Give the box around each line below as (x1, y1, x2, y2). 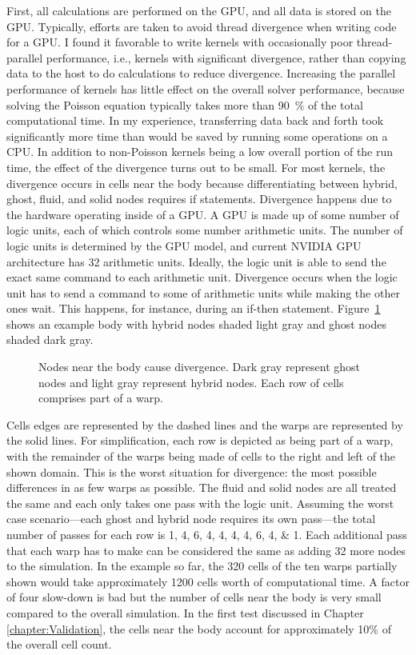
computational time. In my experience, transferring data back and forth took (6, 112, 384, 129)
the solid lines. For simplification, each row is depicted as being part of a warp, (6, 432, 394, 449)
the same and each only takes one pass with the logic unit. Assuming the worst (6, 494, 394, 511)
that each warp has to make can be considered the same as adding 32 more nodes (6, 541, 406, 558)
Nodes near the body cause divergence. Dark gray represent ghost (38, 358, 361, 375)
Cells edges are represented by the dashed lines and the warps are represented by (6, 416, 403, 433)
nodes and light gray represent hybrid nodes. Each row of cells (38, 373, 344, 390)
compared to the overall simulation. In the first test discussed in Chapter (6, 604, 364, 621)
